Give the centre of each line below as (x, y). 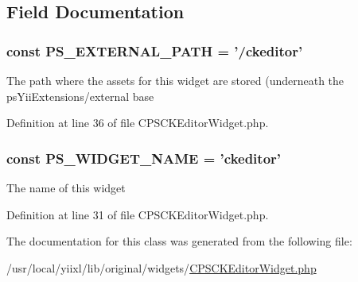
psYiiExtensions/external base (80, 96)
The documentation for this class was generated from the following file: (179, 241)
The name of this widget (66, 187)
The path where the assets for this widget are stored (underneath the (175, 80)
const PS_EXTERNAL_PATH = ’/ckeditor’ (155, 50)
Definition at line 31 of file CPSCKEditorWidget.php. (138, 214)
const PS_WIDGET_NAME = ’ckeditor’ (144, 158)
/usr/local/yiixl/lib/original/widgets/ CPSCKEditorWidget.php (161, 267)
